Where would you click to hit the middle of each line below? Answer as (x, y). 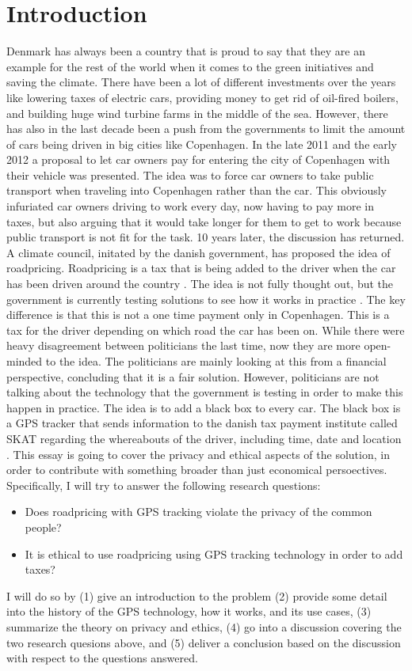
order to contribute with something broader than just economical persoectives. (197, 470)
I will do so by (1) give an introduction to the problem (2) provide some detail (197, 595)
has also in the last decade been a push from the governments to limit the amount (206, 129)
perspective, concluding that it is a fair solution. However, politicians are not (193, 376)
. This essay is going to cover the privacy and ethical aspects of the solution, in (198, 454)
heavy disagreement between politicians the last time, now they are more (183, 345)
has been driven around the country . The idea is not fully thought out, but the (200, 284)
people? (43, 527)
